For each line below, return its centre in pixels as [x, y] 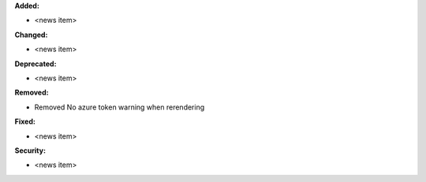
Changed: [31, 35]
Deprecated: [35, 64]
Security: [30, 150]
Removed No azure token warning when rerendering [120, 107]
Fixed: [25, 121]
